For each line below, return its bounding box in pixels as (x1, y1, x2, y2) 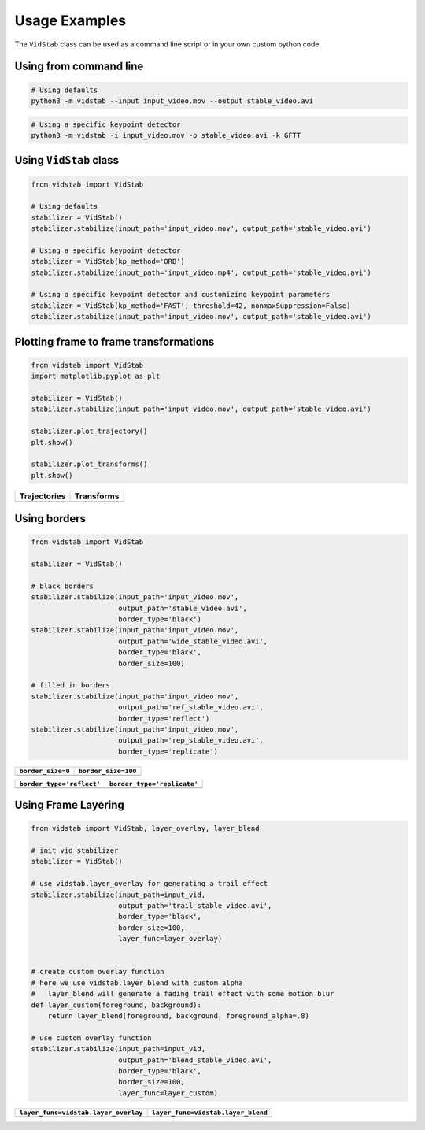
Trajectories (19, 491, 66, 502)
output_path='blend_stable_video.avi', (118, 1055, 272, 1065)
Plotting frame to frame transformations (14, 335, 215, 348)
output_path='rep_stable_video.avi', (118, 736, 264, 745)
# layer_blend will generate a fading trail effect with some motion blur (31, 989, 334, 998)
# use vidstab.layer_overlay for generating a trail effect (31, 879, 268, 888)
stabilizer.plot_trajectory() (31, 427, 148, 436)
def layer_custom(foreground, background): (31, 1000, 202, 1010)
